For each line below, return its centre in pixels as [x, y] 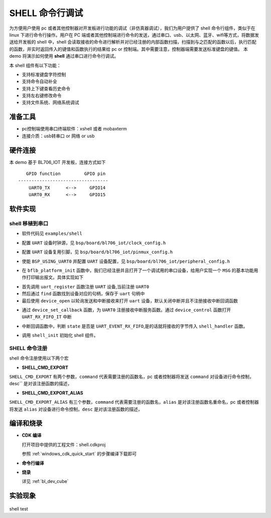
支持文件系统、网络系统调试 [50, 102]
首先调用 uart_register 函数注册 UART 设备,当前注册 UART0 [86, 286]
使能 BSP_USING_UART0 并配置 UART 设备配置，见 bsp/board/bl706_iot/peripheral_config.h [126, 261]
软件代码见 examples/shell [52, 234]
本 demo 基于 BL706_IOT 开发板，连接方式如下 [57, 162]
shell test [19, 508]
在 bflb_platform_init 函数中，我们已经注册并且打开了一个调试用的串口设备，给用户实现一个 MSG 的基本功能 [138, 270]
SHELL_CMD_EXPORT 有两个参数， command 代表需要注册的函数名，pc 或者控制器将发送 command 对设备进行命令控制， [132, 377]
